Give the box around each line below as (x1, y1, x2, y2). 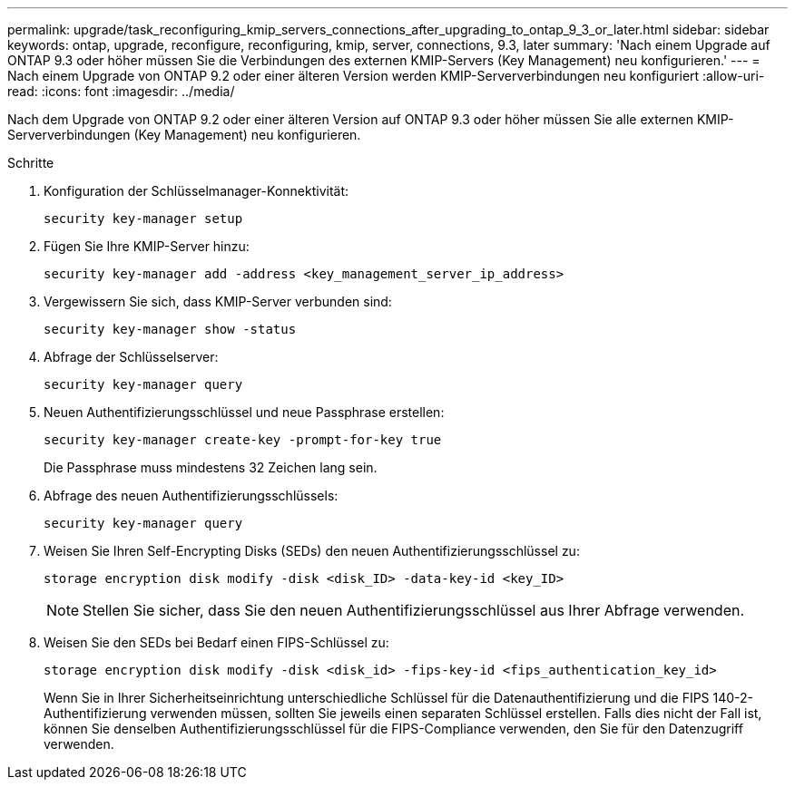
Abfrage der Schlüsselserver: (44, 349, 219, 364)
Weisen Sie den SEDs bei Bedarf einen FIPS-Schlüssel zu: (44, 635, 389, 650)
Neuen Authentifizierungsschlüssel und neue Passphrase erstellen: (44, 404, 445, 420)
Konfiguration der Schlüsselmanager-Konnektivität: (44, 183, 349, 199)
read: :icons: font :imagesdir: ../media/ (7, 83, 235, 99)
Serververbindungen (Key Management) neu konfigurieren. (7, 127, 361, 142)
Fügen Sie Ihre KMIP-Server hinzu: (44, 238, 250, 254)
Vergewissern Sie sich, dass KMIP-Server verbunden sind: (44, 294, 392, 309)
